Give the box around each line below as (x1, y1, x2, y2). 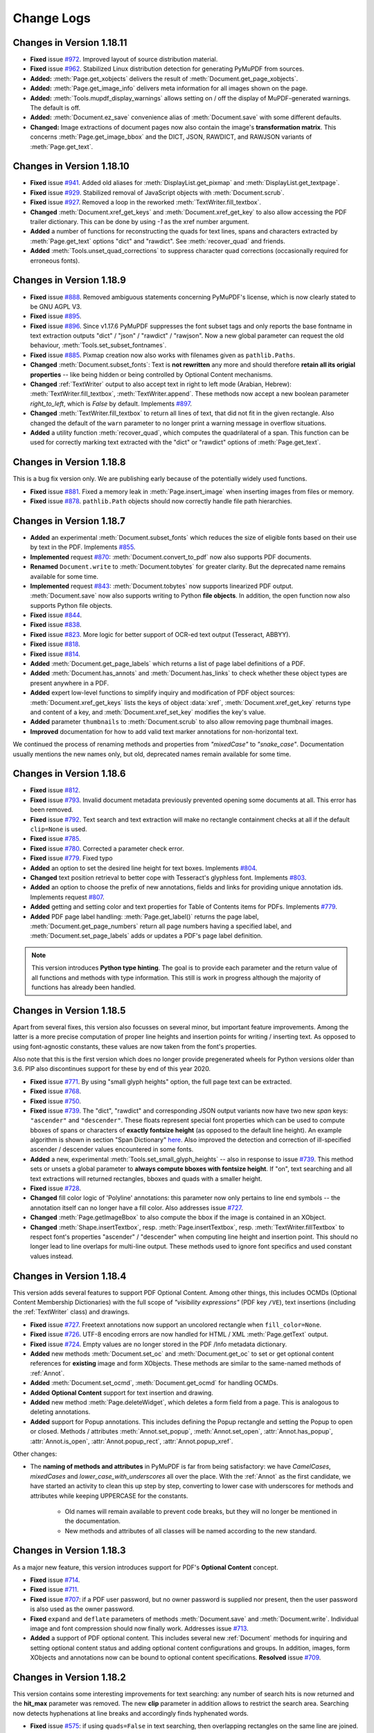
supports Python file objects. (30, 601, 113, 609)
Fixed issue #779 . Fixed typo (30, 854, 114, 862)
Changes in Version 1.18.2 (12, 1671, 126, 1683)
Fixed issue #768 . (30, 1087, 82, 1095)
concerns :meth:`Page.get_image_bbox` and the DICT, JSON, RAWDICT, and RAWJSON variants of (30, 132, 312, 141)
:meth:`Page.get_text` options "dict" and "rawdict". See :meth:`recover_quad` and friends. (30, 236, 285, 245)
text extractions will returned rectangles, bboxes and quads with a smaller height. (30, 1174, 262, 1183)
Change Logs (12, 10, 91, 26)
